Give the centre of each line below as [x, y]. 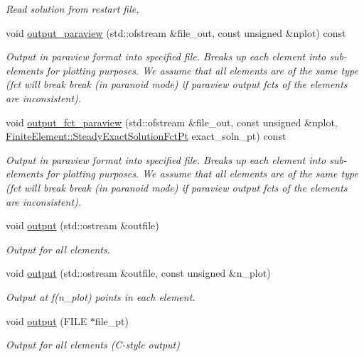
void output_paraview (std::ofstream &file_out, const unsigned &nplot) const [176, 32]
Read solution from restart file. [73, 9]
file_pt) [112, 320]
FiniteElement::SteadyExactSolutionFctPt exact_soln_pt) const [146, 136]
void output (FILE [47, 320]
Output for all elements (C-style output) [93, 345]
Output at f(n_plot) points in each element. [101, 296]
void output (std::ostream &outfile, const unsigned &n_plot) [138, 273]
